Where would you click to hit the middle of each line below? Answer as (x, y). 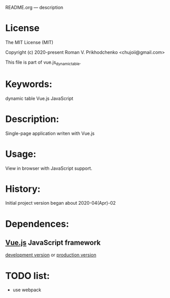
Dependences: (37, 224)
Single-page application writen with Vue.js (50, 133)
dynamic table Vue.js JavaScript (39, 98)
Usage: (21, 154)
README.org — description (34, 7)
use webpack (27, 290)
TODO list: (28, 276)
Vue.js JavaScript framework (53, 243)
